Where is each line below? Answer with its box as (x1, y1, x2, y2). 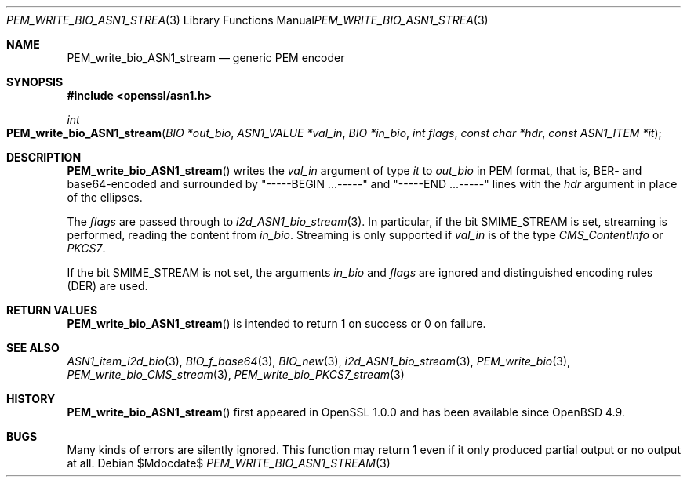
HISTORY (6, 392, 56, 405)
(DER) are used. (67, 279, 148, 292)
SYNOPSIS (6, 75, 64, 89)
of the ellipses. (67, 191, 143, 204)
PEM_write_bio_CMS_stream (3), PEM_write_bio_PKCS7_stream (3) (67, 368, 405, 381)
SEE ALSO (6, 341, 60, 354)
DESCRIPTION (6, 151, 82, 164)
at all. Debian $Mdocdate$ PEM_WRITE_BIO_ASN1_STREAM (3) (67, 456, 391, 470)
